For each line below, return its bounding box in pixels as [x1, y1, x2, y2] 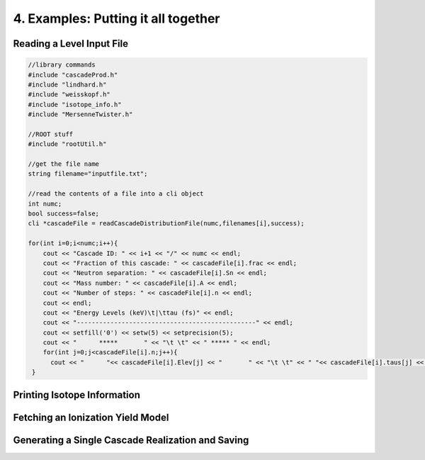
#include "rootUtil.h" [28, 140, 107, 148]
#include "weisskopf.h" [28, 91, 111, 99]
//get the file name [28, 160, 99, 168]
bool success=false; [28, 210, 99, 218]
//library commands [28, 61, 96, 69]
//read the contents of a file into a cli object [28, 190, 204, 198]
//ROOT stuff [28, 130, 74, 138]
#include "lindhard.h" [28, 80, 107, 89]
